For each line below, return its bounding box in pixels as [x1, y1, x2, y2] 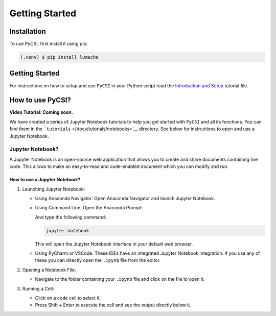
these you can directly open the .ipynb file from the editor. [35, 257, 160, 263]
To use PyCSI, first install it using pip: [9, 41, 88, 47]
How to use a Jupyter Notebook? [9, 177, 81, 183]
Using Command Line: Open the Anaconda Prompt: [35, 205, 143, 211]
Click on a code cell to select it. [35, 295, 101, 301]
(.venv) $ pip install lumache [20, 54, 99, 60]
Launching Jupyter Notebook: [22, 186, 85, 192]
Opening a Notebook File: [22, 266, 76, 273]
